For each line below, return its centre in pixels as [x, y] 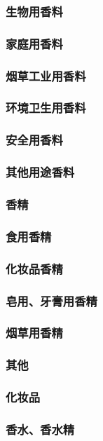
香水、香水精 [40, 429]
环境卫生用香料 [46, 108]
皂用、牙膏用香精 [51, 300]
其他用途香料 [40, 172]
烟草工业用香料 [46, 75]
